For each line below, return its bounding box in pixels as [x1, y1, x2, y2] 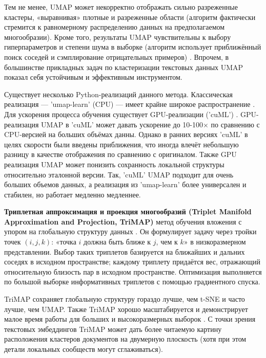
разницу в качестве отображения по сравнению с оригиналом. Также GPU [4, 149, 237, 160]
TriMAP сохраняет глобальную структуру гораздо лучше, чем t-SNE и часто [4, 294, 245, 304]
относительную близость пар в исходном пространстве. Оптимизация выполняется [4, 266, 262, 277]
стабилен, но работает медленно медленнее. [4, 189, 141, 199]
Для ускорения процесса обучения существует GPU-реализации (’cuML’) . [4, 108, 238, 119]
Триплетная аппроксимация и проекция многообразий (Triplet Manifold [4, 206, 252, 217]
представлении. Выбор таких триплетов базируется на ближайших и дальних [4, 246, 245, 257]
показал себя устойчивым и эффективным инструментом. [4, 72, 182, 82]
